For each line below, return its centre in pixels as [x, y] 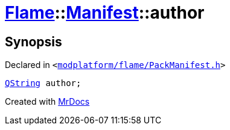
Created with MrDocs [47, 102]
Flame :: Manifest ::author [105, 13]
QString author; [43, 83]
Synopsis [34, 42]
